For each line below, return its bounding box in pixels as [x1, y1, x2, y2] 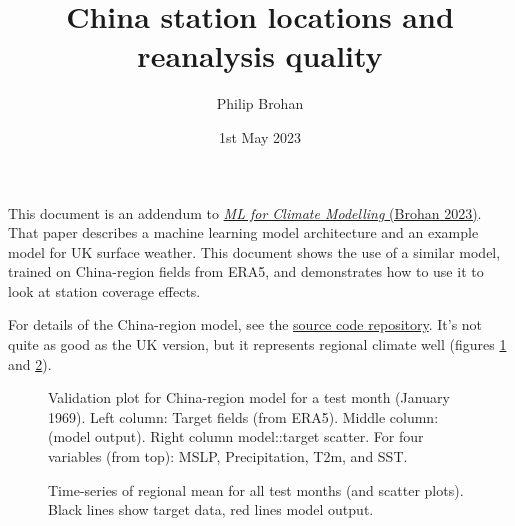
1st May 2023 [218, 126, 302, 147]
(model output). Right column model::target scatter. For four [48, 426, 424, 447]
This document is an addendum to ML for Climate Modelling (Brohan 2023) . [8, 202, 482, 223]
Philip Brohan [216, 93, 304, 114]
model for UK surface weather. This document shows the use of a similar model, [8, 241, 501, 262]
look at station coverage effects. [8, 280, 201, 301]
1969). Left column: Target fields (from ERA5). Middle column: [48, 406, 439, 427]
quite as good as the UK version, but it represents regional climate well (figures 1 [8, 334, 507, 355]
